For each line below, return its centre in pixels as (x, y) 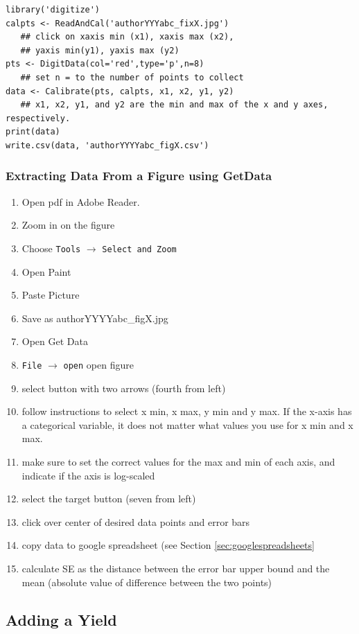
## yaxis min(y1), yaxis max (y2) (100, 50)
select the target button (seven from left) (109, 499)
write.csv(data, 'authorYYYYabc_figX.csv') (107, 145)
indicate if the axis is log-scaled (88, 475)
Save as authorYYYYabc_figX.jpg (95, 318)
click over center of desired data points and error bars (136, 521)
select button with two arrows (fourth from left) (124, 388)
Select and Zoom (139, 249)
